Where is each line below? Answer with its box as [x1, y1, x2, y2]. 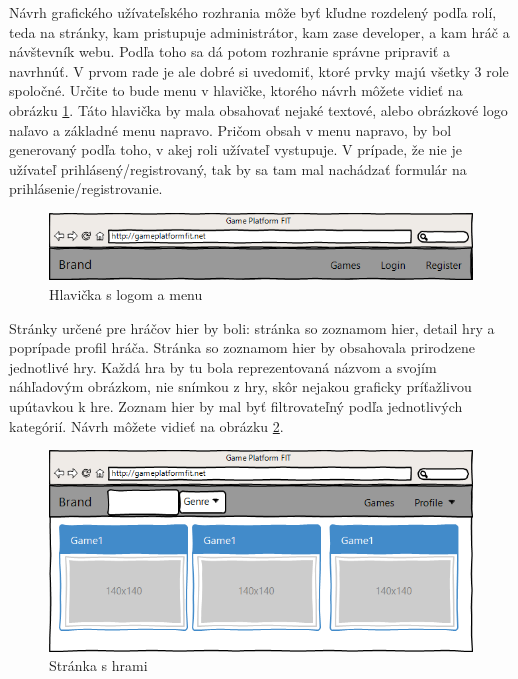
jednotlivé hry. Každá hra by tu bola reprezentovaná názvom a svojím [9, 356, 437, 377]
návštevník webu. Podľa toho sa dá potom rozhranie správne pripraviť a [9, 41, 450, 62]
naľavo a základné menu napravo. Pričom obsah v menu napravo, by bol [9, 119, 452, 140]
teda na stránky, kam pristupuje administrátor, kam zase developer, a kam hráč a [9, 21, 510, 42]
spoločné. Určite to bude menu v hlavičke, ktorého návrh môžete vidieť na [9, 80, 463, 101]
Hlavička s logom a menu [49, 284, 203, 304]
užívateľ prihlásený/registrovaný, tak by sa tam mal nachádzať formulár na [9, 158, 467, 179]
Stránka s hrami [49, 655, 148, 676]
